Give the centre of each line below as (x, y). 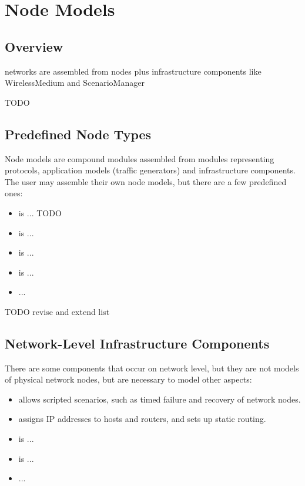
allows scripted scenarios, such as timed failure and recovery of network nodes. (160, 399)
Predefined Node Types (78, 134)
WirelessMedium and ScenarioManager (75, 83)
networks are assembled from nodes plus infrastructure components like (133, 71)
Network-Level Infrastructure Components (137, 343)
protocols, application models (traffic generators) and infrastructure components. (150, 170)
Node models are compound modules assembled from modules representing (140, 158)
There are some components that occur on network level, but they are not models (152, 368)
